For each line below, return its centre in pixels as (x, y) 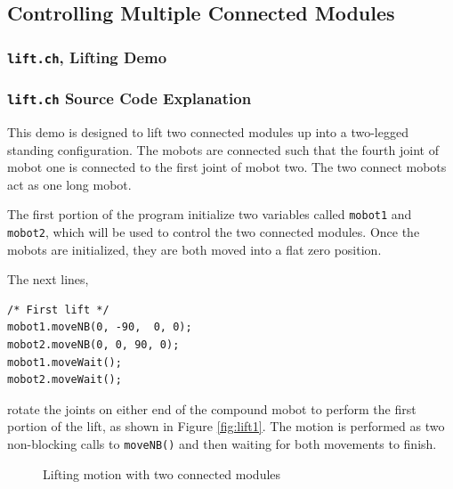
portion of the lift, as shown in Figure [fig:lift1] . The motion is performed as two (226, 426)
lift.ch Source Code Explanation (129, 98)
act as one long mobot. (69, 184)
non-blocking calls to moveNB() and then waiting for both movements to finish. (222, 444)
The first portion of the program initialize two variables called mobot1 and (210, 214)
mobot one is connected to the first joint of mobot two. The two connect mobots (227, 167)
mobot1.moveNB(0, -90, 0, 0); (100, 327)
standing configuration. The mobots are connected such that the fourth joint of (223, 149)
